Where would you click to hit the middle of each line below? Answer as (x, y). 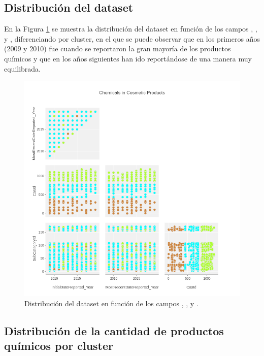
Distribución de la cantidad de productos (114, 330)
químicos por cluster (59, 346)
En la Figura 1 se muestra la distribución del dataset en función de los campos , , (131, 29)
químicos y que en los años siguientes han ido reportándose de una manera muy (128, 58)
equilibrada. (23, 68)
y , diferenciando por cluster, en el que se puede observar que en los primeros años (132, 38)
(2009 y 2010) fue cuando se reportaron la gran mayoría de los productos (118, 48)
